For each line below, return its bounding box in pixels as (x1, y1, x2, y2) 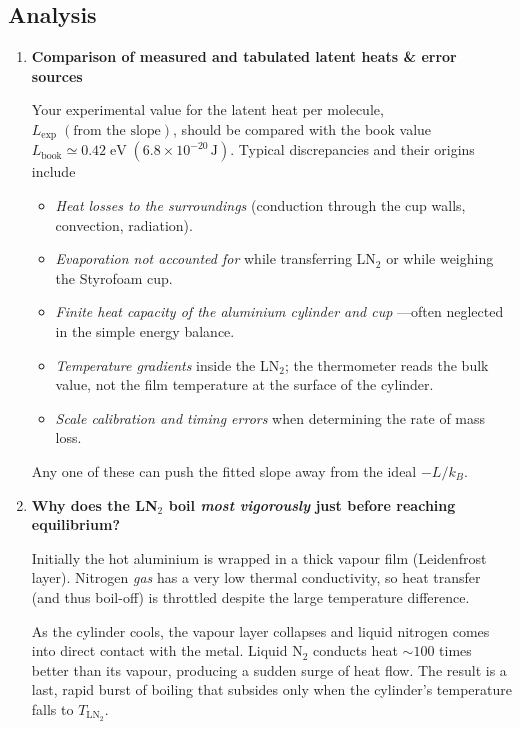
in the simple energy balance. (55, 321, 235, 341)
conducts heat (313, 640, 398, 661)
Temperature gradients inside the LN (55, 354, 280, 375)
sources (31, 65, 83, 86)
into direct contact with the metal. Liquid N (31, 640, 303, 661)
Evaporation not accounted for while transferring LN (55, 248, 376, 269)
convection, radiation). (55, 214, 193, 235)
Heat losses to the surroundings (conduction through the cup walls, (55, 195, 466, 216)
